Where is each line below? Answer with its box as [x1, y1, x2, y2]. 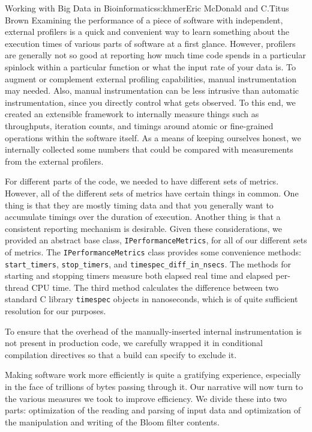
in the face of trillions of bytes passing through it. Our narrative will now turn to [5, 380, 303, 393]
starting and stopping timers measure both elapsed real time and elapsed [5, 269, 273, 282]
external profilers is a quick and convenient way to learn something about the [5, 25, 290, 38]
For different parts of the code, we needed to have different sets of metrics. [5, 175, 279, 187]
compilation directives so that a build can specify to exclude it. [5, 348, 237, 361]
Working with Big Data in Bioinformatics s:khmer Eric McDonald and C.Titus [5, 2, 289, 14]
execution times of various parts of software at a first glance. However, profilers [5, 37, 296, 49]
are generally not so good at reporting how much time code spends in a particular [5, 49, 306, 61]
